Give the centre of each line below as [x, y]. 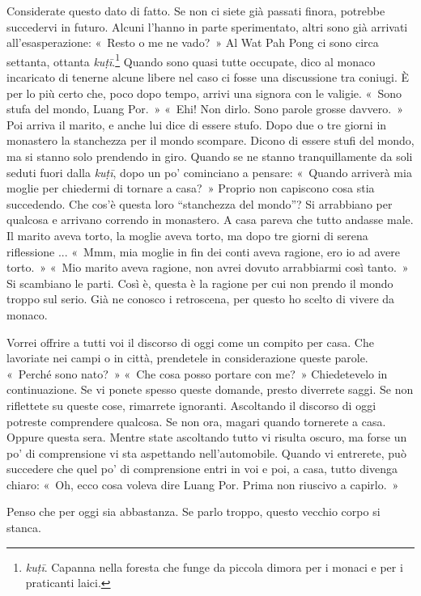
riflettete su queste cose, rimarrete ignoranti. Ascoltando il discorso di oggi [191, 405]
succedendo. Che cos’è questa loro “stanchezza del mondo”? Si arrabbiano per [200, 203]
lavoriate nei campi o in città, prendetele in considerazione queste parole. [187, 358]
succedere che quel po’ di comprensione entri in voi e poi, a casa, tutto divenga [202, 469]
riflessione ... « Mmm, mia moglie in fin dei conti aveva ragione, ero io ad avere [203, 251]
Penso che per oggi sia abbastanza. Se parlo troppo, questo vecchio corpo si [193, 511]
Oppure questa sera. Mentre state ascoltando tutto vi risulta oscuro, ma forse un [207, 437]
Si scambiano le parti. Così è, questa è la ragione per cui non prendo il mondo [200, 283]
